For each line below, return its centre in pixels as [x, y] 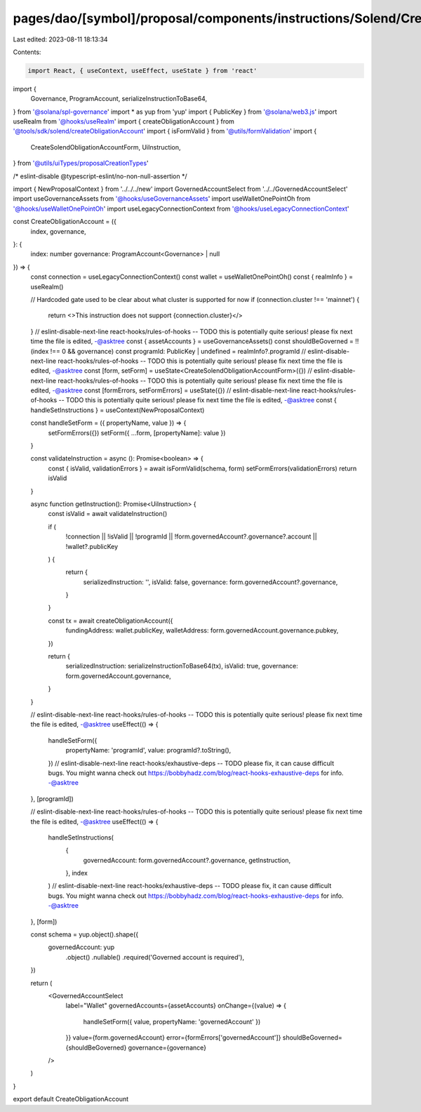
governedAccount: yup [81, 947]
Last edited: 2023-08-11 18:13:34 [60, 39]
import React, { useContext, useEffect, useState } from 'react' [142, 71]
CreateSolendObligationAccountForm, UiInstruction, [106, 147]
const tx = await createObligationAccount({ [111, 621]
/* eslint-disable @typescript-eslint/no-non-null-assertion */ [100, 176]
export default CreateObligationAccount [71, 1099]
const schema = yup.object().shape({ [85, 934]
